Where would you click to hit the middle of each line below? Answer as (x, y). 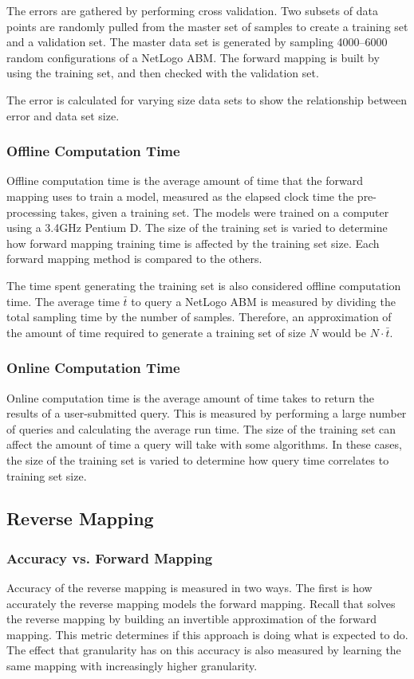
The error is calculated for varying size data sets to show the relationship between (207, 99)
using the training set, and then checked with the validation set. (163, 73)
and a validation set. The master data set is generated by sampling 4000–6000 (197, 42)
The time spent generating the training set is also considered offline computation (204, 285)
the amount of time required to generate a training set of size (156, 332)
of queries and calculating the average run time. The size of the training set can (201, 428)
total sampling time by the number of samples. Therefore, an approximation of (199, 317)
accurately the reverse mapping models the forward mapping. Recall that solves (201, 603)
